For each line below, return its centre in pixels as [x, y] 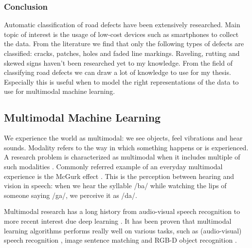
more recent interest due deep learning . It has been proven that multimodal [118, 221]
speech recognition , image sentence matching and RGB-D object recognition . [120, 240]
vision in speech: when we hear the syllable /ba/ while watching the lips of [115, 186]
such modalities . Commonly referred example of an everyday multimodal [113, 166]
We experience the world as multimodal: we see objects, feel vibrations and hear [123, 138]
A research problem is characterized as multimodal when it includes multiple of [122, 157]
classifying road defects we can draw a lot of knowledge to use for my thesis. [117, 72]
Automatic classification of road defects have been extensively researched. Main [122, 25]
